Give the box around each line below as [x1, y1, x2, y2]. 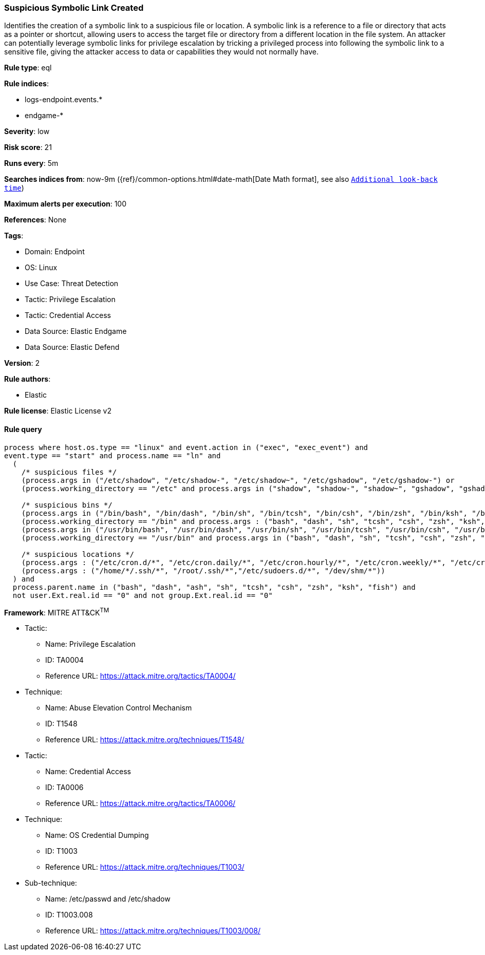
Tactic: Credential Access [25, 311, 111, 320]
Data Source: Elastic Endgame [25, 327, 127, 336]
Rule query [4, 424, 42, 434]
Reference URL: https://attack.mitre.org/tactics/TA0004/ [45, 671, 236, 681]
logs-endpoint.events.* [25, 95, 103, 104]
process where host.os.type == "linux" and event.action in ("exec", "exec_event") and [4, 443, 368, 452]
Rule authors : [4, 374, 51, 384]
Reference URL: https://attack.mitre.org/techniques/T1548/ [45, 735, 245, 744]
